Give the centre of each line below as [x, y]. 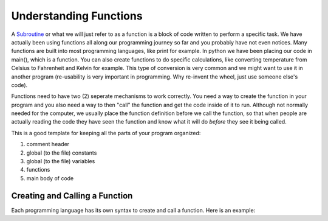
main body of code [50, 178]
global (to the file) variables [61, 161]
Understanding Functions [77, 16]
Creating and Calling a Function [72, 196]
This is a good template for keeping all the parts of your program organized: [106, 133]
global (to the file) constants [62, 153]
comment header [48, 144]
